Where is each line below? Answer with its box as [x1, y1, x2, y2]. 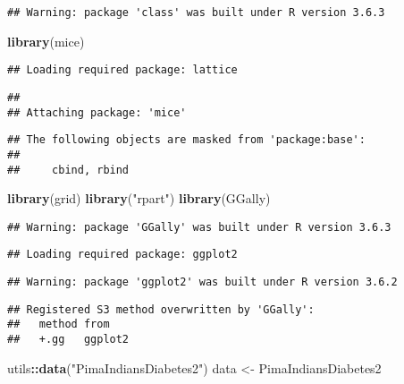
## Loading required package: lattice [7, 64, 238, 77]
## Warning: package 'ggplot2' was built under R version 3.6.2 [7, 276, 398, 289]
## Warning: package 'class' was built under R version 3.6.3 [7, 6, 385, 19]
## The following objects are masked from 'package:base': [7, 133, 366, 147]
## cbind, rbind [7, 163, 130, 176]
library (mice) [7, 31, 85, 50]
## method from [7, 318, 110, 331]
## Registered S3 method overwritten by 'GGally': [7, 303, 315, 316]
